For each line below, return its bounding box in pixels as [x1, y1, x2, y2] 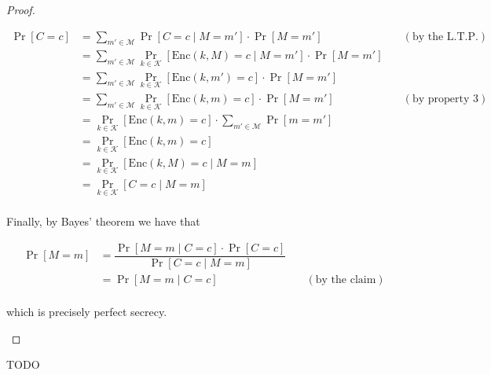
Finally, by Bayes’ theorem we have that [6, 213, 200, 230]
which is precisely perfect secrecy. [6, 303, 167, 319]
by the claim [315, 274, 376, 285]
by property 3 [412, 93, 478, 105]
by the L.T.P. [412, 31, 478, 42]
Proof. [6, 2, 35, 17]
